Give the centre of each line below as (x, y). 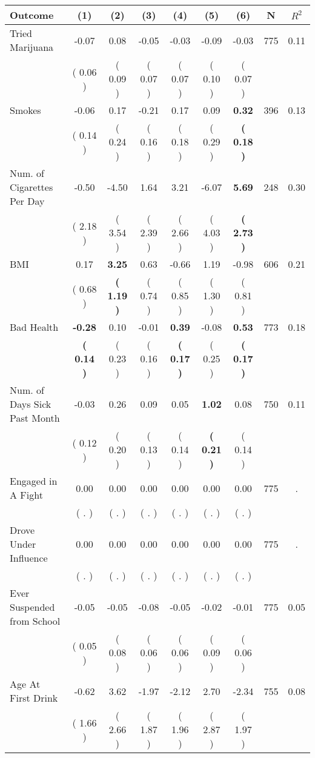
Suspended (32, 607)
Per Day (27, 201)
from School (35, 621)
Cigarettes (31, 187)
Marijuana (32, 47)
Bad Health (34, 327)
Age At (25, 684)
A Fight (26, 495)
